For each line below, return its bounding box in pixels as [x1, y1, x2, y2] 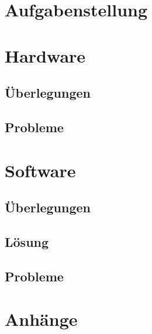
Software [5, 158, 76, 182]
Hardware [5, 43, 86, 67]
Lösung [5, 232, 49, 250]
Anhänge [5, 307, 78, 331]
